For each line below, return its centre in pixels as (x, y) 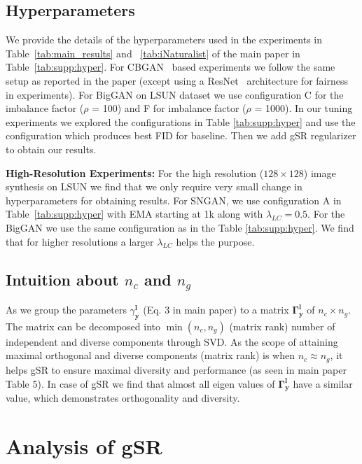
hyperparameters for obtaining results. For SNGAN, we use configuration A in (174, 200)
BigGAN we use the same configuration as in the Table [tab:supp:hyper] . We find (180, 227)
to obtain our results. (51, 149)
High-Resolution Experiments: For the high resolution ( (135, 173)
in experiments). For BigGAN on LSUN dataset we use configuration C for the (175, 94)
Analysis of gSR (84, 446)
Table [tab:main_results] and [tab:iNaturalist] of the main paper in (153, 53)
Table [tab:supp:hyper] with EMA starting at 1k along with (134, 214)
